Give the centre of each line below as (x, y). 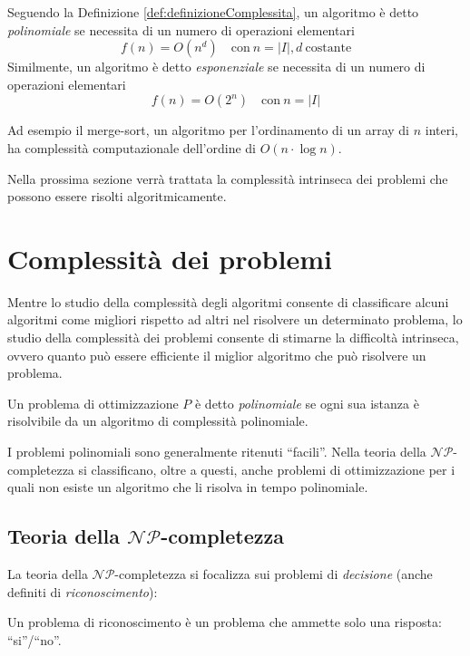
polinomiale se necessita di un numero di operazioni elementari (181, 29)
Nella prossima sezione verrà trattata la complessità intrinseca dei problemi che (228, 178)
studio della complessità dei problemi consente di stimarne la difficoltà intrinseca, (233, 338)
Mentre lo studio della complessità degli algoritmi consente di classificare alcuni (228, 301)
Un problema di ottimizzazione (93, 403)
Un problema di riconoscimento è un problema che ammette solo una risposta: (225, 622)
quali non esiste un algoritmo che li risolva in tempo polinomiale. (188, 487)
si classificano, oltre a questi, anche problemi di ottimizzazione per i (267, 469)
